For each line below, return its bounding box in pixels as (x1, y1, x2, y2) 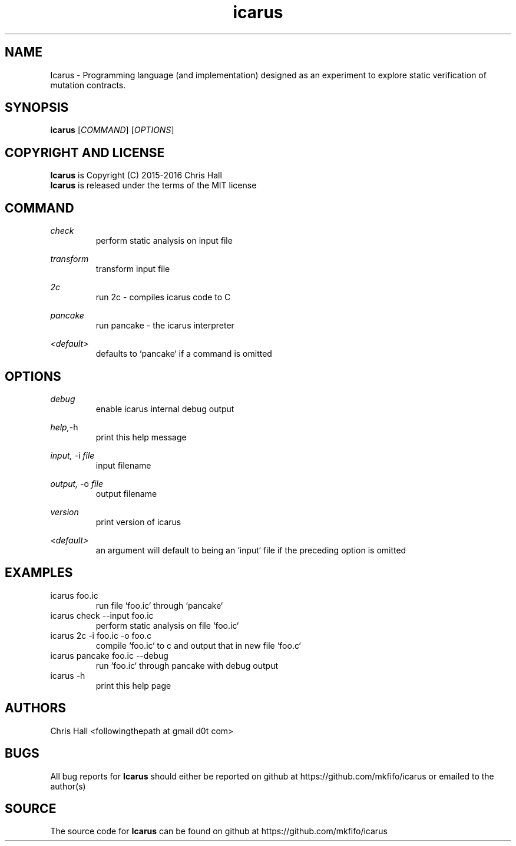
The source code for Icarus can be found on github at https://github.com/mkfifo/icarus (50, 826, 388, 837)
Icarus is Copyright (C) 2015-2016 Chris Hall (50, 170, 222, 181)
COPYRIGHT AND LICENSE (5, 145, 165, 160)
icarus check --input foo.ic (50, 610, 154, 621)
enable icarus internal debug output (95, 403, 234, 414)
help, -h (50, 422, 78, 432)
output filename (95, 488, 157, 499)
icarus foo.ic (50, 590, 98, 601)
